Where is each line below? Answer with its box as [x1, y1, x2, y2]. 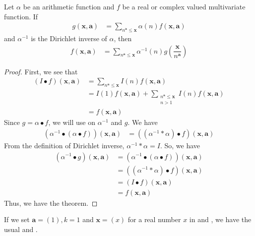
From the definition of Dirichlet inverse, [4, 140, 125, 150]
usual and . [4, 224, 38, 234]
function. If [4, 11, 38, 21]
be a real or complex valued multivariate [122, 1, 246, 11]
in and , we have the [189, 214, 252, 225]
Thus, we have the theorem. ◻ [4, 197, 98, 208]
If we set [4, 214, 30, 225]
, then [114, 33, 132, 44]
